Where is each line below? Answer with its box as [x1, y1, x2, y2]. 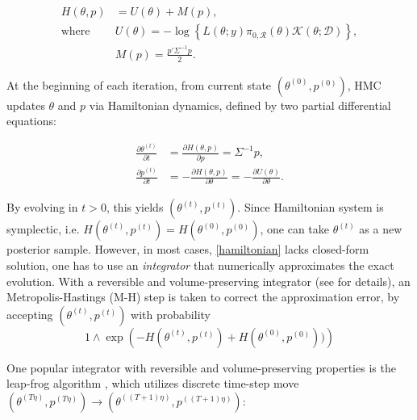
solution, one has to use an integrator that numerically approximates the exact [6, 256, 394, 273]
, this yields [106, 199, 164, 216]
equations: [6, 112, 56, 129]
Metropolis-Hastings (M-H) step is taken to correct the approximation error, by [6, 288, 400, 305]
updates [6, 96, 45, 113]
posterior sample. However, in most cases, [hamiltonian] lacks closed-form [6, 241, 369, 258]
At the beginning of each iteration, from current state [6, 76, 272, 93]
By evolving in [6, 199, 78, 216]
